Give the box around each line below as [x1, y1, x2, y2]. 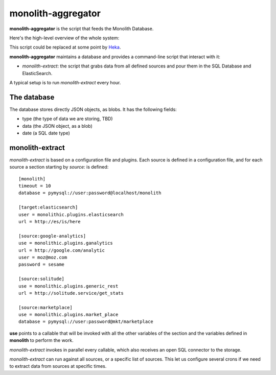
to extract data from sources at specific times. [9, 363, 107, 369]
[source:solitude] [18, 276, 65, 282]
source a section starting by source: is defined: [9, 164, 109, 170]
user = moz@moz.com [18, 254, 67, 260]
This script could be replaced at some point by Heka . [9, 44, 121, 51]
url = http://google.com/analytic [18, 247, 105, 253]
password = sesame [18, 262, 65, 268]
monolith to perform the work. [9, 337, 74, 343]
